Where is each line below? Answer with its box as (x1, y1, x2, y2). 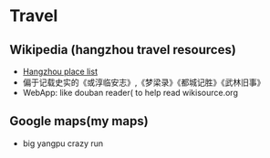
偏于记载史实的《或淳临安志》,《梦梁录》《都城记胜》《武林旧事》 (22, 77, 265, 88)
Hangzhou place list (22, 66, 99, 77)
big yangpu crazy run (22, 138, 104, 149)
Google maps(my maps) (9, 113, 149, 129)
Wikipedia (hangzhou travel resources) (9, 42, 237, 58)
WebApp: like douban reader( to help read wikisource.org (22, 88, 239, 98)
